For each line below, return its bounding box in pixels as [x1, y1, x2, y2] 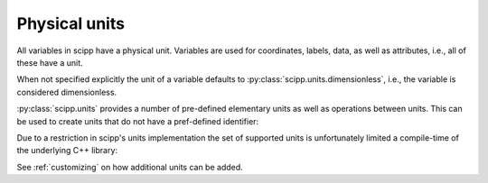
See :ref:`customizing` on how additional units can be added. [16, 161, 243, 172]
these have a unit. [16, 57, 83, 68]
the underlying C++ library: [16, 145, 117, 156]
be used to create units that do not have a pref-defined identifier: [16, 115, 259, 126]
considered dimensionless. [16, 87, 117, 97]
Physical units [16, 14, 126, 33]
